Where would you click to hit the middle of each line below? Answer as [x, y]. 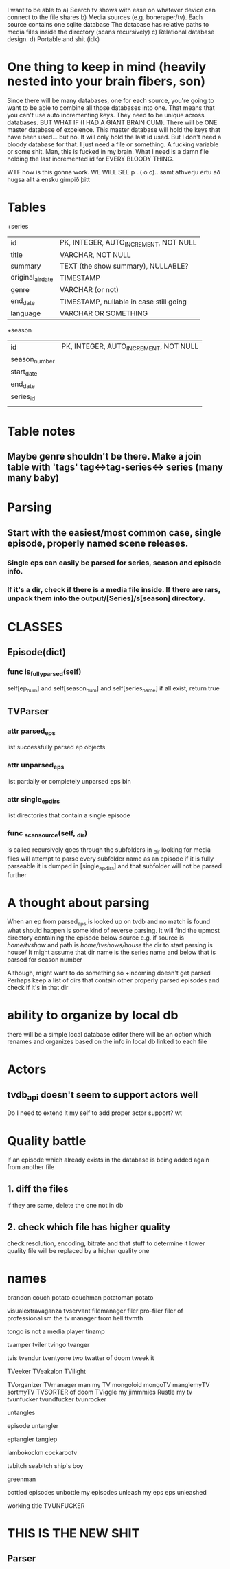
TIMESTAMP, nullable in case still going [123, 302]
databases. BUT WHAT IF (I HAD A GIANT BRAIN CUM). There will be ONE [112, 122]
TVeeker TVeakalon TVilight [47, 1371]
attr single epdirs [34, 800]
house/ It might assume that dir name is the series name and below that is [112, 952]
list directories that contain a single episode [69, 815]
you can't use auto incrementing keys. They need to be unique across [106, 115]
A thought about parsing [78, 902]
